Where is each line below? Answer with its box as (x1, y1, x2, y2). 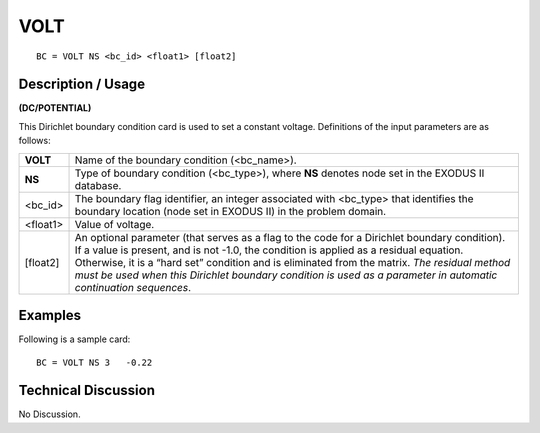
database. (74, 178, 122, 192)
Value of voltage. (74, 217, 155, 231)
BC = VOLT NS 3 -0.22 (36, 356, 153, 368)
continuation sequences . (74, 280, 192, 294)
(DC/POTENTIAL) (18, 102, 92, 114)
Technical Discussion (18, 382, 155, 399)
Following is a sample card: (18, 333, 131, 345)
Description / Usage (18, 76, 145, 93)
